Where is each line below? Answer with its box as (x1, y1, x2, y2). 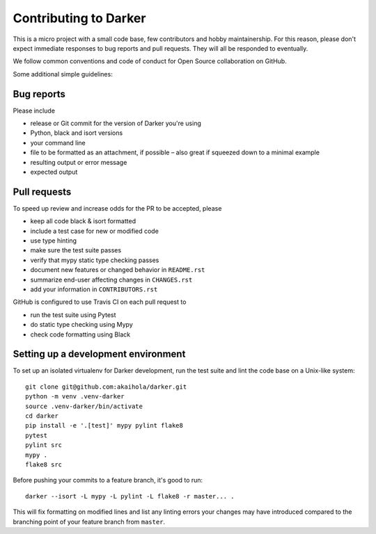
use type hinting (30, 236, 77, 245)
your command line (30, 138, 86, 147)
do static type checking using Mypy (30, 321, 134, 329)
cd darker (25, 412, 58, 420)
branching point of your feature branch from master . (13, 517, 166, 526)
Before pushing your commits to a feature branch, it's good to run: (13, 476, 203, 485)
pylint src (25, 442, 63, 449)
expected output (30, 168, 78, 176)
